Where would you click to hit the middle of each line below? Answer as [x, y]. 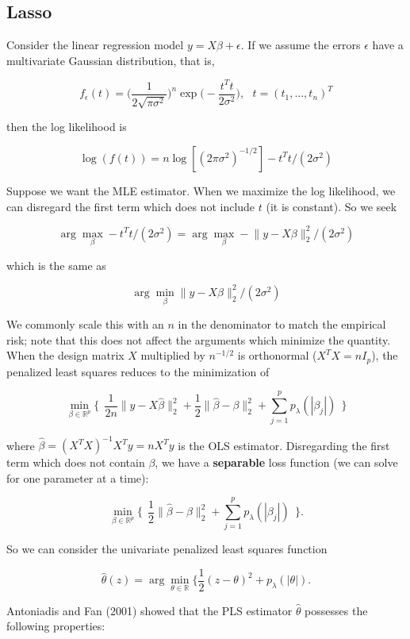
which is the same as [56, 265]
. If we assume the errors [301, 45]
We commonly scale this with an [85, 324]
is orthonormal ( [277, 355]
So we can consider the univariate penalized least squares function [167, 549]
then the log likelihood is [67, 127]
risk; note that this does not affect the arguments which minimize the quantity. [199, 339]
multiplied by [173, 355]
